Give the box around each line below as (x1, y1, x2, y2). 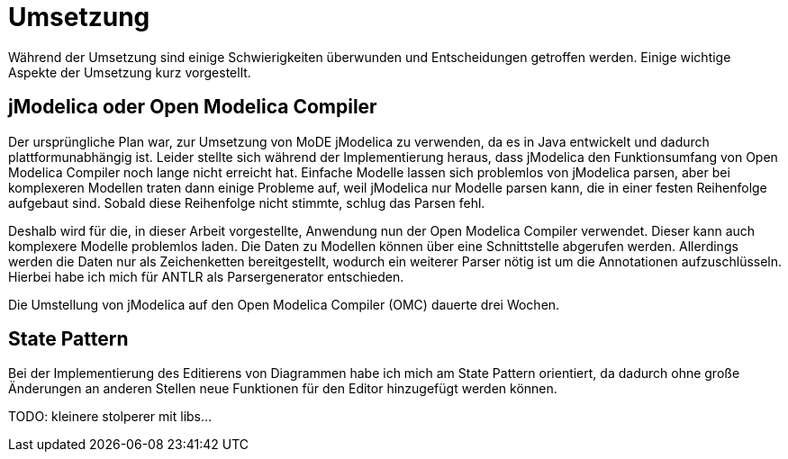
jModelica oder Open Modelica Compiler (8, 95, 377, 119)
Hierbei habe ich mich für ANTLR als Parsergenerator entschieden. (8, 268, 404, 284)
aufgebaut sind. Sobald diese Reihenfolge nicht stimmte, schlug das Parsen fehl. (8, 194, 485, 211)
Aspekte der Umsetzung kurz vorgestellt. (8, 64, 251, 80)
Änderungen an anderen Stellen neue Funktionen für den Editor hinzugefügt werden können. (8, 381, 557, 397)
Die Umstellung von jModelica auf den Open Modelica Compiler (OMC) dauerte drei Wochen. (8, 296, 560, 312)
